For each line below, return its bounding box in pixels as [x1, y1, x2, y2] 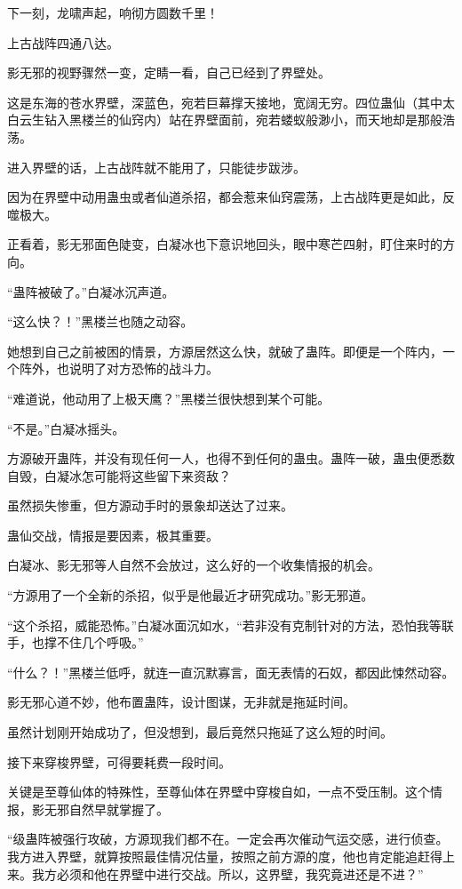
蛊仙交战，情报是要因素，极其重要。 [7, 525, 219, 544]
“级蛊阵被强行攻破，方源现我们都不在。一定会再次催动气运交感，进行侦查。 [7, 829, 449, 848]
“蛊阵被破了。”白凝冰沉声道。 [7, 282, 175, 300]
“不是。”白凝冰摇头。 [7, 419, 125, 437]
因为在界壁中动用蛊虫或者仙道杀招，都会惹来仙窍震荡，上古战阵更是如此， [7, 188, 442, 206]
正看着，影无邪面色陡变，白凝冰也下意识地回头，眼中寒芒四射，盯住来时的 [7, 235, 442, 253]
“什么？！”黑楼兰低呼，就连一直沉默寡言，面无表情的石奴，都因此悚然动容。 [7, 662, 455, 681]
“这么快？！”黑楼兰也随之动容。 [7, 312, 194, 331]
